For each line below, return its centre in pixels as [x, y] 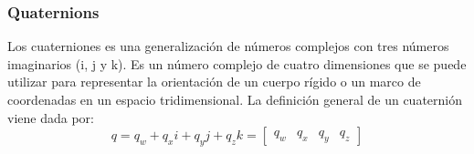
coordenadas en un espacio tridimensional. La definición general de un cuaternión [235, 99]
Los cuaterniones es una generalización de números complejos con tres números [228, 46]
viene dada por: [51, 117]
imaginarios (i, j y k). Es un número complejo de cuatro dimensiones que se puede [237, 63]
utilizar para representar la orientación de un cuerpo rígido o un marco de [214, 82]
